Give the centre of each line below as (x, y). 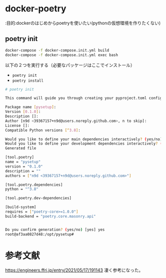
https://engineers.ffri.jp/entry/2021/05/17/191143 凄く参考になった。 (74, 270)
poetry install (28, 81)
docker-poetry (36, 9)
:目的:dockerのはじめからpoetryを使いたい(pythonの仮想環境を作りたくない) (83, 23)
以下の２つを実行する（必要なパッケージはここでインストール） (70, 65)
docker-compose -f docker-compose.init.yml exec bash (62, 55)
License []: (17, 125)
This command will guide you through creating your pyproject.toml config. (85, 98)
